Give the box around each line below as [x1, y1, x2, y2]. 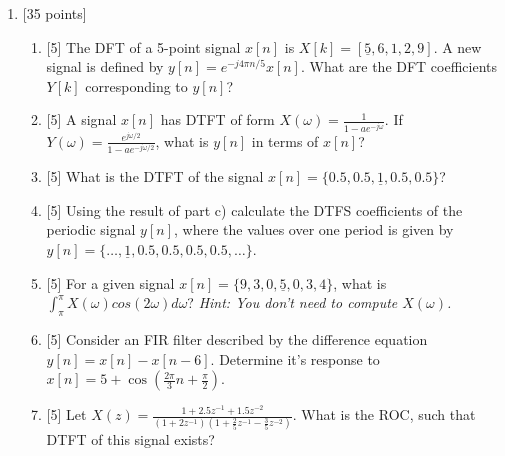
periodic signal [46, 219, 136, 240]
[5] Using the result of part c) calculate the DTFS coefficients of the [46, 199, 463, 220]
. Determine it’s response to [210, 348, 380, 369]
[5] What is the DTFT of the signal [46, 166, 264, 187]
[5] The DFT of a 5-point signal [46, 36, 241, 57]
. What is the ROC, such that [292, 404, 476, 425]
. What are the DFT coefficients [300, 56, 498, 77]
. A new [433, 36, 482, 57]
